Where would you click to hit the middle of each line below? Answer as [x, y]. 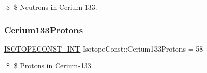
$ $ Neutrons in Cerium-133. [51, 7]
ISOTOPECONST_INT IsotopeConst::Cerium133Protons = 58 [104, 48]
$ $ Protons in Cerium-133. [49, 66]
